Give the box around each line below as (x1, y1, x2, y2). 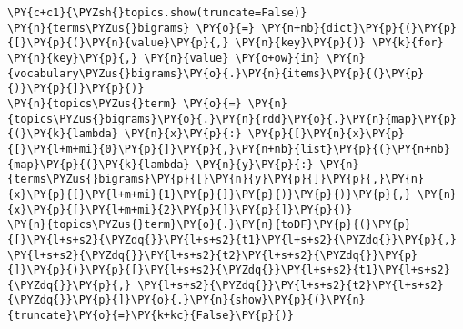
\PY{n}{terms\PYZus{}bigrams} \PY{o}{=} (7, 21, 256, 35)
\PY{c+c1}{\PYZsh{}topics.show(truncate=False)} (7, 6, 307, 19)
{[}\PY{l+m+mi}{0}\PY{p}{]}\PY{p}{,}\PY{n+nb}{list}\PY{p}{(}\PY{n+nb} (7, 142, 450, 155)
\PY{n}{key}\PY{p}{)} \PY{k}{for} (235, 36, 444, 50)
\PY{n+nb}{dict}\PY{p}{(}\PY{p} (261, 21, 457, 35)
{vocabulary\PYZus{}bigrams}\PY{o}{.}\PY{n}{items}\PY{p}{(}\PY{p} (7, 66, 425, 80)
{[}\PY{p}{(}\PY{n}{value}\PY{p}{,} (7, 36, 229, 50)
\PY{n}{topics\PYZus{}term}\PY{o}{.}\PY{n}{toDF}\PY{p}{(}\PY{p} (7, 218, 411, 232)
